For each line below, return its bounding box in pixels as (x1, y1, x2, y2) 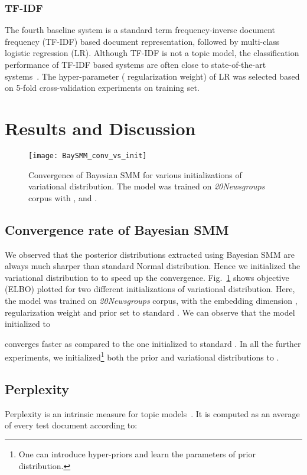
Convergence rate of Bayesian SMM (5, 220, 229, 238)
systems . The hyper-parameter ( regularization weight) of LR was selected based (5, 70, 300, 82)
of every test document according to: (5, 419, 138, 431)
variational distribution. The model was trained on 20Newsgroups (28, 180, 265, 192)
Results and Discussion (5, 116, 196, 140)
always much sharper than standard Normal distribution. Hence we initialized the (5, 260, 301, 272)
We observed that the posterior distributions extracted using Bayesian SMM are (5, 248, 295, 260)
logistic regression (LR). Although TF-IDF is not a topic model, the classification (5, 47, 299, 59)
